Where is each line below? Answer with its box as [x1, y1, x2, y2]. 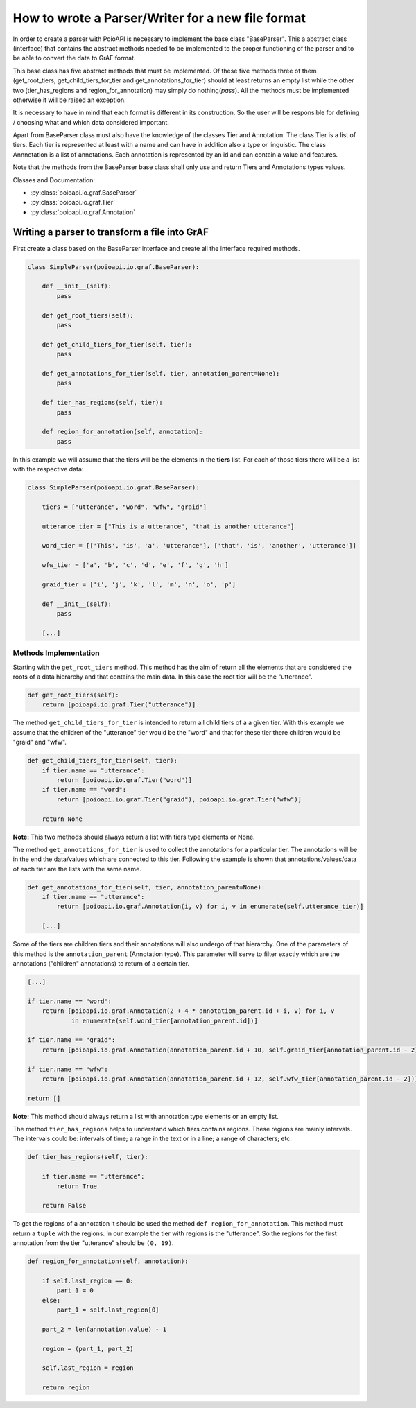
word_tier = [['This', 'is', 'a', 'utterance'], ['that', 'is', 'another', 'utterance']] [42, 541, 357, 550]
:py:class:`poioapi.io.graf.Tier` [30, 198, 116, 207]
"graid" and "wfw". [12, 738, 67, 747]
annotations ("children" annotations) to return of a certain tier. [12, 959, 190, 967]
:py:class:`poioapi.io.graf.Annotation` [30, 208, 135, 216]
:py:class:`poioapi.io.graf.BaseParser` [30, 189, 137, 197]
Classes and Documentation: [12, 175, 96, 184]
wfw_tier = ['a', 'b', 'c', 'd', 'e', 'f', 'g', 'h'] [42, 562, 229, 569]
